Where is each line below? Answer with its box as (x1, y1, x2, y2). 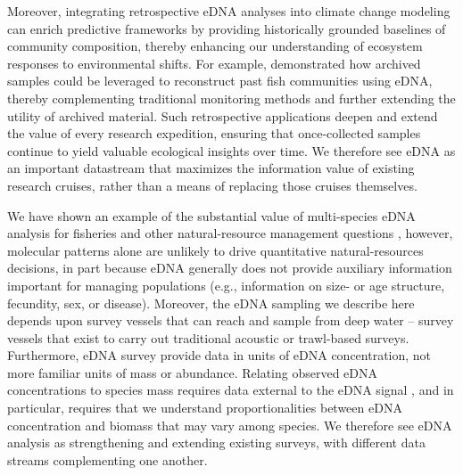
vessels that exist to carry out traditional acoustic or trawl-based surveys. (7, 328, 409, 347)
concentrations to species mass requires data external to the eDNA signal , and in (7, 381, 454, 399)
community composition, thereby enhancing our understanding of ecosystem (7, 37, 423, 55)
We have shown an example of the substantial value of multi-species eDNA (7, 206, 416, 225)
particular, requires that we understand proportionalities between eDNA (7, 398, 402, 417)
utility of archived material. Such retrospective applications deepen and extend (7, 106, 438, 125)
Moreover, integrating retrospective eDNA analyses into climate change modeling (7, 2, 451, 20)
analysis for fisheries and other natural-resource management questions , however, (7, 224, 453, 242)
